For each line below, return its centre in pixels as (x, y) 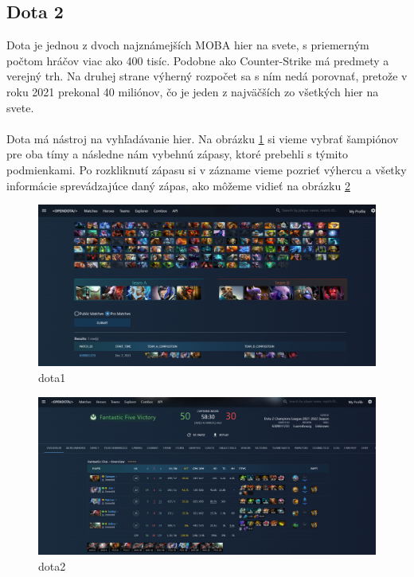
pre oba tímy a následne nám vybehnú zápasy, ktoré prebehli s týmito (177, 154)
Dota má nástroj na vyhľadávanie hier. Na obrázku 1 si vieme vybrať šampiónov (203, 138)
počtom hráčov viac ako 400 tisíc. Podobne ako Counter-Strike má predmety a (198, 60)
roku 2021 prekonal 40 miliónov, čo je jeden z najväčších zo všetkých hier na (193, 91)
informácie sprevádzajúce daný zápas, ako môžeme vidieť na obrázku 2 (178, 185)
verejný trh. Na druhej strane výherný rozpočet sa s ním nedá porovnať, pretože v (207, 76)
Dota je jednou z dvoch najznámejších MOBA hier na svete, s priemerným (188, 45)
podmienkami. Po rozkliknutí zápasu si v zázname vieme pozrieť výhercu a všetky (207, 169)
